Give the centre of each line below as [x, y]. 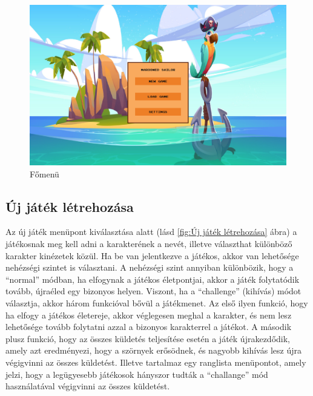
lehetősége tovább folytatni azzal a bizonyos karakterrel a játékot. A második [149, 327]
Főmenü [44, 173]
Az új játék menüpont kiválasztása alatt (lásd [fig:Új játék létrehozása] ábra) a [151, 232]
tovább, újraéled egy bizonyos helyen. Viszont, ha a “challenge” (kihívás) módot [153, 291]
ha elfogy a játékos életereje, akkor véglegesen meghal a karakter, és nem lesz [149, 315]
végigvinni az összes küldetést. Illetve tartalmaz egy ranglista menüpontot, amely [156, 362]
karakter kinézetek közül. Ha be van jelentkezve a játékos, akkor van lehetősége [152, 255]
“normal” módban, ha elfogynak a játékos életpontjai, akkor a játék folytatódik [153, 279]
